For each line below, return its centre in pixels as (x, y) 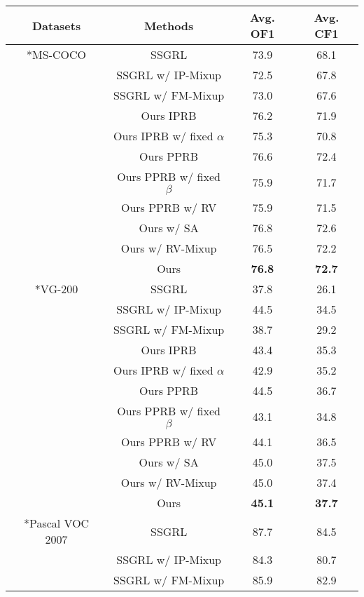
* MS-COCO (57, 54)
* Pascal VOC (56, 523)
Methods (169, 25)
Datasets (56, 25)
